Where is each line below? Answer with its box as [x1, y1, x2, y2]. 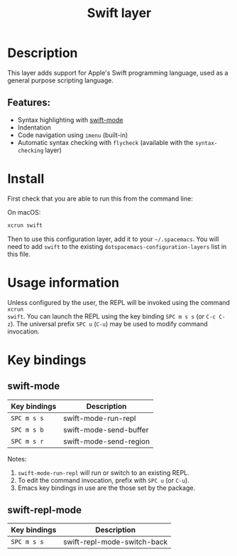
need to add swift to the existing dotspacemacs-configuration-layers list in [7, 242, 227, 250]
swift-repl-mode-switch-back [62, 537, 168, 547]
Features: [7, 97, 51, 109]
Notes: [7, 454, 27, 463]
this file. [7, 250, 31, 258]
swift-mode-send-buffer [62, 424, 149, 434]
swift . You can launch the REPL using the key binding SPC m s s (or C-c [7, 311, 216, 321]
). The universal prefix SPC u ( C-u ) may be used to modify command [10, 319, 208, 328]
